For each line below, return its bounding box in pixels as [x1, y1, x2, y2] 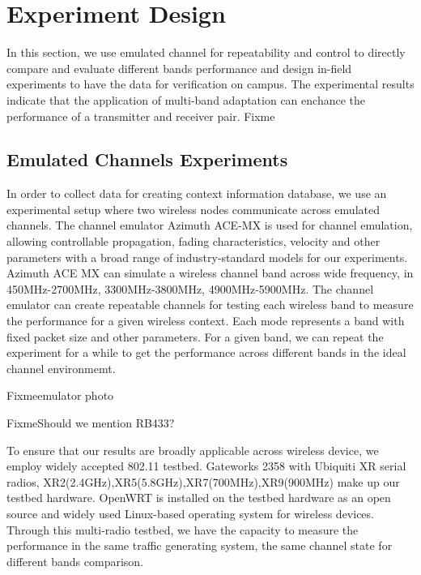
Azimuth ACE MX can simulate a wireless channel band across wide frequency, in [6, 264, 414, 281]
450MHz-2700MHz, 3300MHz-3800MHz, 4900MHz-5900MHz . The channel [6, 280, 374, 297]
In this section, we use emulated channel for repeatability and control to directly [6, 44, 406, 61]
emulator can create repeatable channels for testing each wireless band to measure [6, 296, 414, 313]
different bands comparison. [6, 552, 144, 569]
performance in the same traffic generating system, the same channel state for [6, 537, 393, 554]
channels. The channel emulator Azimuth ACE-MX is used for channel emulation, [6, 217, 413, 234]
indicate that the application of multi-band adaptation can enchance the [6, 91, 365, 108]
